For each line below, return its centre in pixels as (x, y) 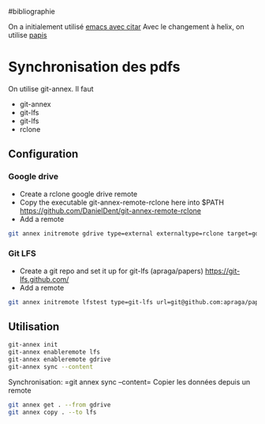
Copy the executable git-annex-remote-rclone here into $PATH (122, 202)
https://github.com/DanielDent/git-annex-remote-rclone (110, 210)
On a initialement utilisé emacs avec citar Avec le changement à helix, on (126, 26)
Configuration (43, 154)
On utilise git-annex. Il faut (51, 88)
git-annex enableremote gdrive (60, 360)
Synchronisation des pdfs (94, 67)
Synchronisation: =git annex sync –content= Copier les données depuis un (129, 381)
